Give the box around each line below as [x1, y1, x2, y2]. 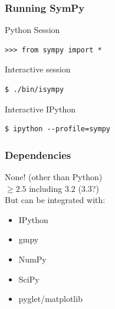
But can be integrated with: [5, 194, 106, 206]
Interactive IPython [5, 102, 76, 115]
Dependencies [5, 147, 71, 162]
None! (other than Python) [5, 171, 103, 182]
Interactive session [5, 63, 71, 75]
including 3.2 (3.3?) [29, 182, 99, 194]
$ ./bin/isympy [5, 85, 64, 94]
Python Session [5, 24, 60, 36]
